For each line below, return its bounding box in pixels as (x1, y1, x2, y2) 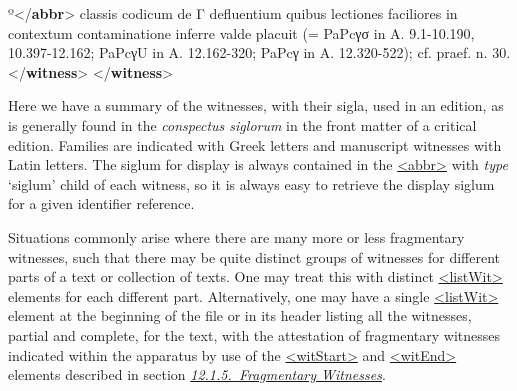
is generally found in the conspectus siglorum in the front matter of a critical (8, 114, 477, 135)
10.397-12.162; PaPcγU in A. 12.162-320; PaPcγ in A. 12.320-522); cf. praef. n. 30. (8, 42, 511, 63)
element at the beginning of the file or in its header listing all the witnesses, (8, 305, 472, 326)
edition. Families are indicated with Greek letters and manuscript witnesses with (8, 134, 502, 155)
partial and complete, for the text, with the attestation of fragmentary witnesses (8, 324, 501, 345)
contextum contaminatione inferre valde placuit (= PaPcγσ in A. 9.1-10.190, (8, 22, 475, 43)
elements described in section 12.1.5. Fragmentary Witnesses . (8, 364, 386, 385)
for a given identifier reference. (8, 193, 195, 214)
